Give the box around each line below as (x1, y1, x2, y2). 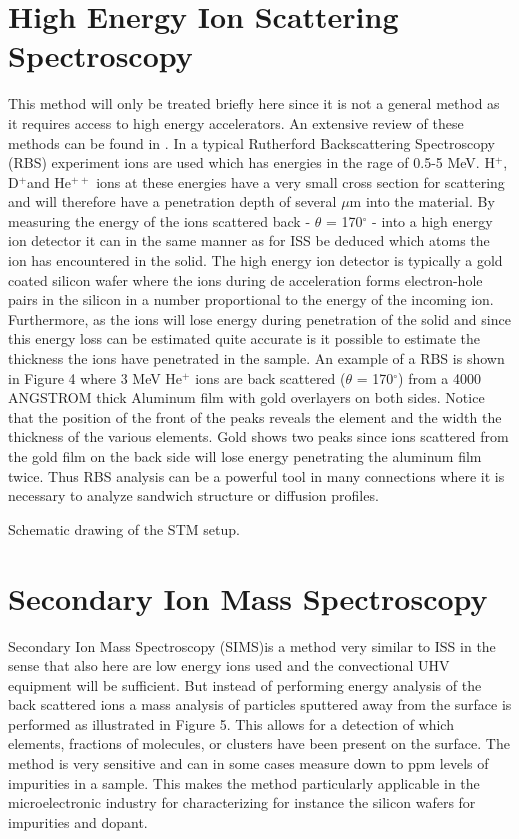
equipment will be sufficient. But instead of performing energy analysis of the (8, 674, 482, 695)
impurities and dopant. (8, 811, 148, 832)
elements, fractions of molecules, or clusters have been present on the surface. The (8, 733, 510, 754)
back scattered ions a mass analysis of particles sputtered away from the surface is (8, 694, 512, 715)
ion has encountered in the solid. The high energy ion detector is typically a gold (8, 250, 503, 271)
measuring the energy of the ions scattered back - (8, 210, 311, 231)
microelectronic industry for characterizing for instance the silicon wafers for (8, 792, 476, 813)
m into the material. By (349, 191, 495, 212)
